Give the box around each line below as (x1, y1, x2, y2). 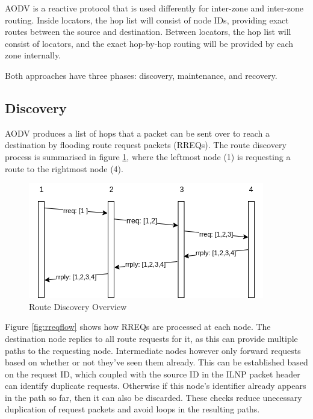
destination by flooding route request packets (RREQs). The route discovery (5, 138, 287, 151)
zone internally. (5, 49, 61, 61)
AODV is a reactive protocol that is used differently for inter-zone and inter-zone (5, 2, 304, 14)
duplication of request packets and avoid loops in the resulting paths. (5, 403, 260, 415)
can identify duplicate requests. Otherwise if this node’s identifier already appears (5, 379, 306, 392)
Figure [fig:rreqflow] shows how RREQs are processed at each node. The (5, 320, 271, 333)
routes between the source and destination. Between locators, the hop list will (5, 25, 291, 38)
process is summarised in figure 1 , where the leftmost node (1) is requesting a (5, 150, 291, 163)
